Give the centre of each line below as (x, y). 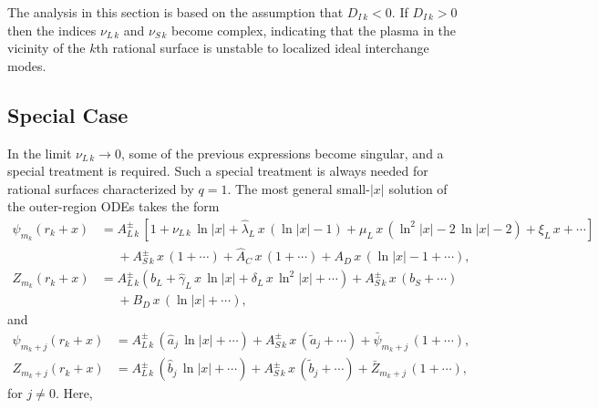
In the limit (40, 153)
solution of (418, 188)
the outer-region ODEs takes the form (113, 206)
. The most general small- (299, 188)
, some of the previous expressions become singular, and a (282, 153)
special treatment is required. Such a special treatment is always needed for (218, 171)
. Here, (74, 393)
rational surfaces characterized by (101, 188)
